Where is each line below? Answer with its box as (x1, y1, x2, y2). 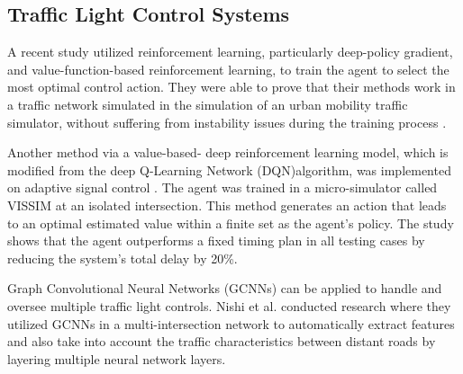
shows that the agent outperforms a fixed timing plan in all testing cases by (7, 231, 425, 250)
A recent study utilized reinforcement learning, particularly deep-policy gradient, (7, 42, 453, 61)
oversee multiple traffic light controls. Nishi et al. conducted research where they (7, 296, 451, 315)
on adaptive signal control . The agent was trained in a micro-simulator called (7, 178, 438, 197)
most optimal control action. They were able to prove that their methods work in (7, 77, 456, 96)
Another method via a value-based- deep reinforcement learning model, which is (7, 143, 449, 162)
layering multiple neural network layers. (7, 349, 226, 368)
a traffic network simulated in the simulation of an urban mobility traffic (7, 94, 408, 113)
